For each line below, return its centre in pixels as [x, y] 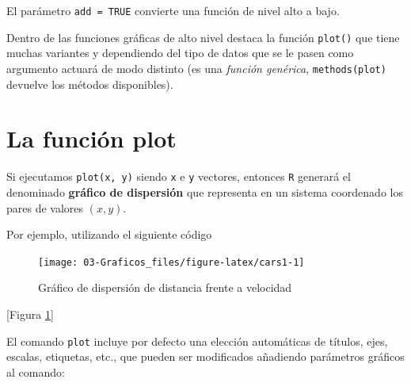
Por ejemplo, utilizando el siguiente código [109, 234]
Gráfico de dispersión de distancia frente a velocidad [165, 287]
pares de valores [45, 207]
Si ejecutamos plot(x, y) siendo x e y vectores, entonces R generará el [179, 176]
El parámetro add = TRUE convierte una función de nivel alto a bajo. [173, 10]
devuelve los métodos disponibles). [90, 84]
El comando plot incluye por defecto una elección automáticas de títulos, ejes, [197, 341]
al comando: [36, 372]
